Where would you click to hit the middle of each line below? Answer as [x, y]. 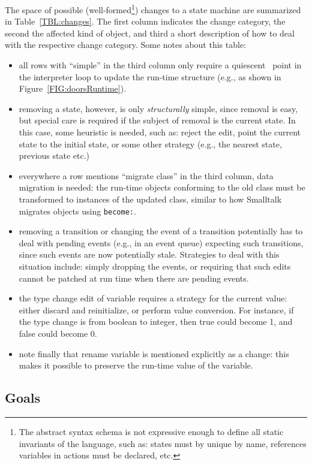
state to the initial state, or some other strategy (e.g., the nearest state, [150, 144]
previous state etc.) [54, 155]
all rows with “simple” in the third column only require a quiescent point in [160, 65]
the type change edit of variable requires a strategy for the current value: [153, 298]
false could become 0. [58, 333]
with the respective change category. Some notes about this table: [126, 45]
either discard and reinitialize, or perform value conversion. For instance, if [156, 310]
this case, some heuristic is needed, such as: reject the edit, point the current [160, 132]
